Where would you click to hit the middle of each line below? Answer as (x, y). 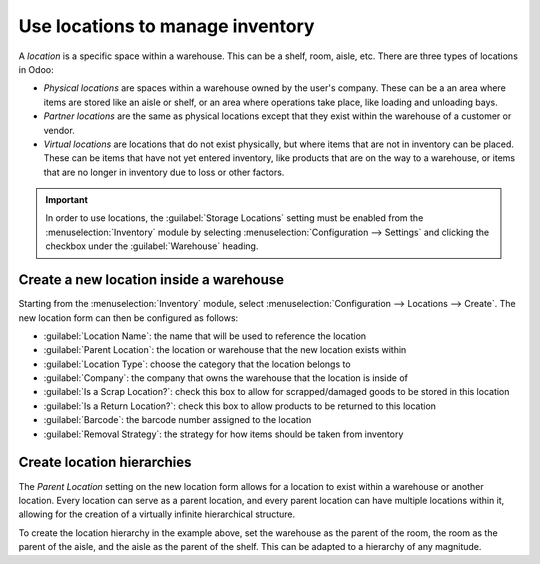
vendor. (59, 130)
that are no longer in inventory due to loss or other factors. (164, 172)
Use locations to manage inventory (166, 26)
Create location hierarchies (105, 462)
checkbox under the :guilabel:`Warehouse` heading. (152, 246)
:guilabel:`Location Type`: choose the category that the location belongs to (197, 364)
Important (67, 200)
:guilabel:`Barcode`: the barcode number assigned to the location (177, 420)
